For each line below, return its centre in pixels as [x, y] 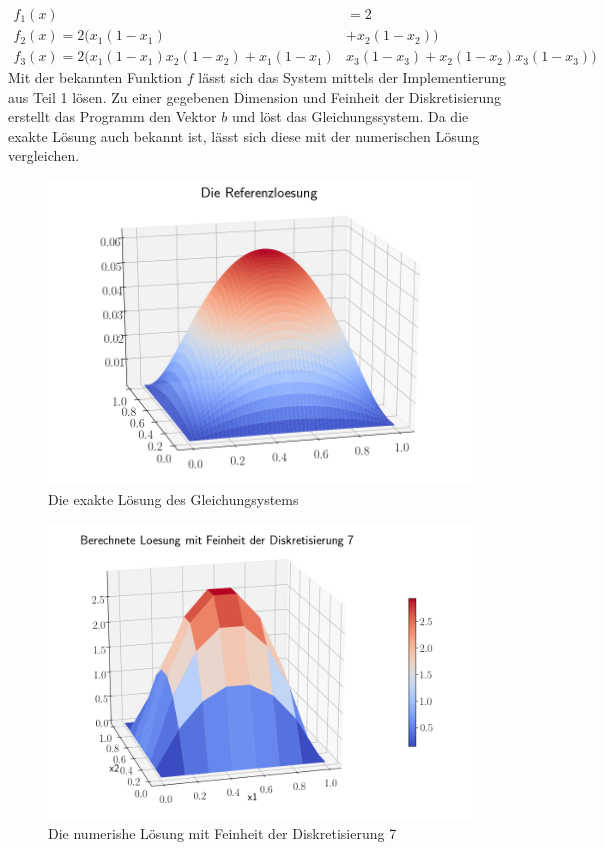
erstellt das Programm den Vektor [112, 116]
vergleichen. [44, 155]
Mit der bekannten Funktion [95, 77]
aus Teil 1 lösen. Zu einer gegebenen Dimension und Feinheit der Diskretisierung [255, 96]
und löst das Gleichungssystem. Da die [350, 116]
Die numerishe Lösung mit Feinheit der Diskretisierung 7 [222, 833]
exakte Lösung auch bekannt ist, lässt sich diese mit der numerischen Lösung [244, 135]
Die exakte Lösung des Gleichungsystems [173, 499]
